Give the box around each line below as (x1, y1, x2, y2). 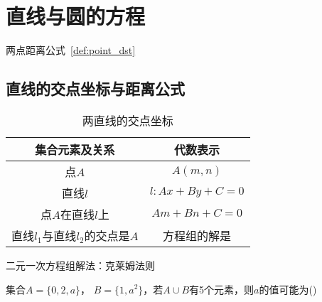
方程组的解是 (163, 227, 232, 244)
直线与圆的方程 (6, 1, 146, 31)
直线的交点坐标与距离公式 (6, 77, 185, 99)
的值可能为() (259, 281, 317, 296)
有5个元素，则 (189, 281, 254, 296)
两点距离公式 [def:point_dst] (6, 43, 136, 58)
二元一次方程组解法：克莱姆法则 (6, 257, 155, 272)
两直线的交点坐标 (82, 112, 173, 129)
